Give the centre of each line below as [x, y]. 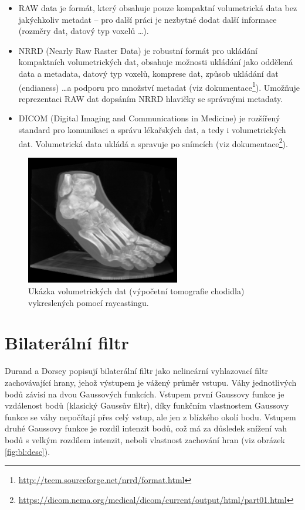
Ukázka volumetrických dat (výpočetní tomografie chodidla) [136, 291]
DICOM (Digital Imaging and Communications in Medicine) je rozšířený [149, 118]
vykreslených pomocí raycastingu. [89, 302]
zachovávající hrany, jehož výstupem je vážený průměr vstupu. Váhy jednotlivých [151, 382]
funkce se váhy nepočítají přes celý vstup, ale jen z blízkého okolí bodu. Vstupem [150, 416]
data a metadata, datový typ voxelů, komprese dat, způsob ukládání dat [148, 73]
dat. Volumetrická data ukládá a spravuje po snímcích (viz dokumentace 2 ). [153, 142]
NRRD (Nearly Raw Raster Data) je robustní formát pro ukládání [138, 50]
